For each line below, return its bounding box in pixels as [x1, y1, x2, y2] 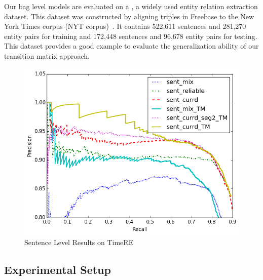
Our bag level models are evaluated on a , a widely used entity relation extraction [4, 1, 258, 11]
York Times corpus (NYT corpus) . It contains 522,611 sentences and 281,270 [4, 21, 246, 31]
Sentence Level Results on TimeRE [24, 236, 134, 247]
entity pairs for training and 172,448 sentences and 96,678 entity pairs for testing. [4, 30, 257, 41]
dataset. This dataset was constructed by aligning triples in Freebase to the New [4, 11, 254, 21]
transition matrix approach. [4, 50, 90, 61]
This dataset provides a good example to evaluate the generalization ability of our [4, 41, 259, 51]
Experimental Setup [4, 261, 111, 277]
